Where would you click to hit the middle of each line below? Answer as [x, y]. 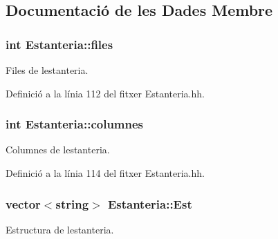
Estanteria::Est [150, 203]
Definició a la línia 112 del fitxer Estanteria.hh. [105, 93]
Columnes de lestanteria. [58, 150]
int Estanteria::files [59, 44]
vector [23, 203]
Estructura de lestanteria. [60, 229]
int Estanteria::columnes [75, 124]
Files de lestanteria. [47, 70]
